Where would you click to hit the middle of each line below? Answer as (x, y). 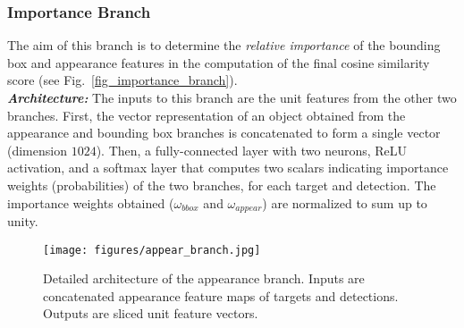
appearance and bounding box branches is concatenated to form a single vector (224, 133)
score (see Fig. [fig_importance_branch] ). (122, 80)
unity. (23, 221)
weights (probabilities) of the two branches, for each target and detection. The (222, 185)
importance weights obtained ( (91, 202)
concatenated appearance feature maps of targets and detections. (221, 295)
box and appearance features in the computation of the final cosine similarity (219, 62)
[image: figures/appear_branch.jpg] (152, 250)
